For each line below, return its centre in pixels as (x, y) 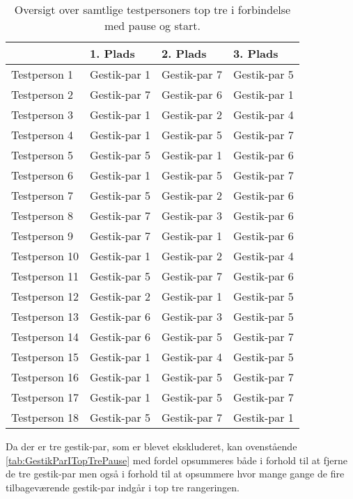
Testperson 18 (45, 417)
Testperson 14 (45, 336)
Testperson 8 (42, 215)
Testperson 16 (45, 377)
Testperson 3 (42, 114)
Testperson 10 (45, 256)
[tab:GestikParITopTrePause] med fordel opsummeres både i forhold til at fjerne (177, 460)
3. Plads (256, 53)
